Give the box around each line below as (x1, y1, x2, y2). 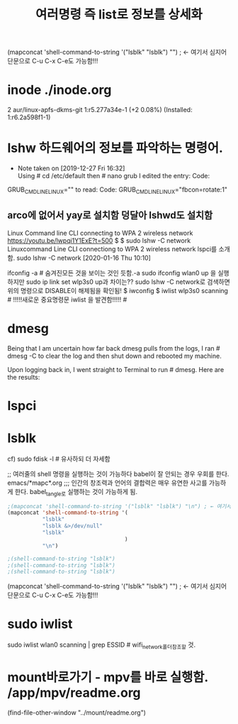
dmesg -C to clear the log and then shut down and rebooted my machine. (7, 351, 222, 360)
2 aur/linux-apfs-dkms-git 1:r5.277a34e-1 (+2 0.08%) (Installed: (7, 106, 193, 114)
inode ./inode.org (7, 82, 112, 98)
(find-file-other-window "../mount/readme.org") (7, 708, 147, 717)
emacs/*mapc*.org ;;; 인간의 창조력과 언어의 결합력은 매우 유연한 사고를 (7, 478, 208, 487)
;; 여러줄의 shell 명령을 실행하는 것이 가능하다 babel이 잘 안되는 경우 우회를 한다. (7, 469, 229, 478)
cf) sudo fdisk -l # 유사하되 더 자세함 (7, 454, 111, 463)
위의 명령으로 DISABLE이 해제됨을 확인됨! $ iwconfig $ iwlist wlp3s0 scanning (7, 286, 229, 295)
